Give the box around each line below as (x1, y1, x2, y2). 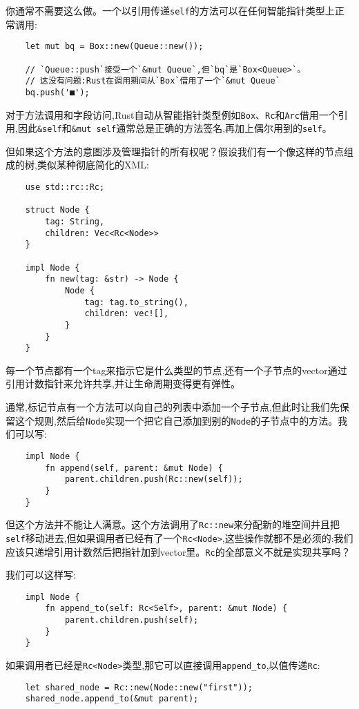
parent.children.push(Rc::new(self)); (64, 474, 243, 485)
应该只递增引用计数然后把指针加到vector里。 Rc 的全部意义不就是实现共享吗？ (6, 544, 351, 559)
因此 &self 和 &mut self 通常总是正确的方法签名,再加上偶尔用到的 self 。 (17, 121, 332, 135)
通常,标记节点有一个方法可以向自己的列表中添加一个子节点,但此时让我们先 (6, 400, 340, 414)
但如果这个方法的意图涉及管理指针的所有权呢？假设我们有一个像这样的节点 (6, 144, 344, 158)
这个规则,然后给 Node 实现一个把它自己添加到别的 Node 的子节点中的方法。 (14, 413, 338, 427)
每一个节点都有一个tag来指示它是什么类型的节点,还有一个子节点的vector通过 (6, 362, 347, 377)
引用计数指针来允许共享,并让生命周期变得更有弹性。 (6, 376, 240, 391)
